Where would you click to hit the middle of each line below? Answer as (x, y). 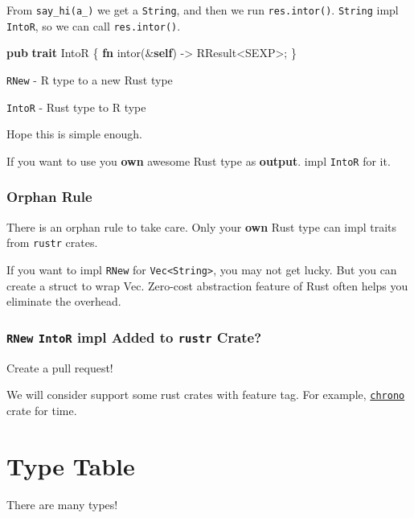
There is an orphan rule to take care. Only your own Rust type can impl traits (202, 226)
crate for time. (42, 410)
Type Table (71, 465)
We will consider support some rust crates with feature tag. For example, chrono (206, 395)
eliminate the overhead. (64, 301)
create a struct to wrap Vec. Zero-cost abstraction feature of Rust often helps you (207, 285)
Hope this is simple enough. (75, 134)
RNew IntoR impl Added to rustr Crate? (134, 337)
